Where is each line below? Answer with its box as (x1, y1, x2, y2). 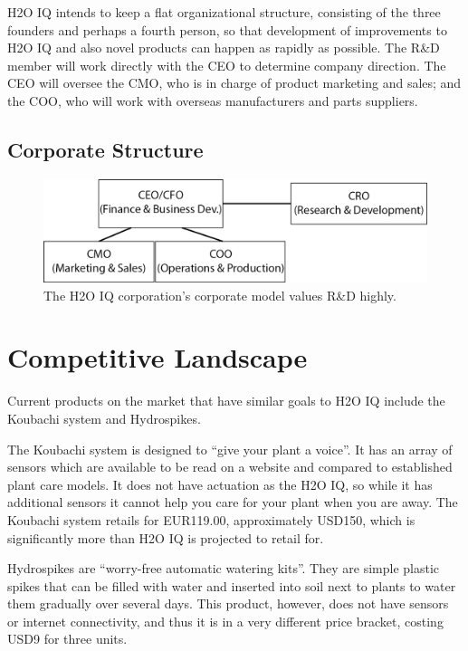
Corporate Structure (7, 135, 204, 163)
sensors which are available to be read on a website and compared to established (7, 457, 453, 476)
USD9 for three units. (7, 629, 128, 648)
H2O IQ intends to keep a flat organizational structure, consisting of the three (7, 3, 441, 21)
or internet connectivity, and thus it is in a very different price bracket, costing (7, 611, 444, 630)
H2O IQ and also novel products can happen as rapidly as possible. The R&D (7, 38, 440, 57)
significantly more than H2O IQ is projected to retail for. (7, 528, 324, 547)
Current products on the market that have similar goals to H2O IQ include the (7, 391, 445, 410)
